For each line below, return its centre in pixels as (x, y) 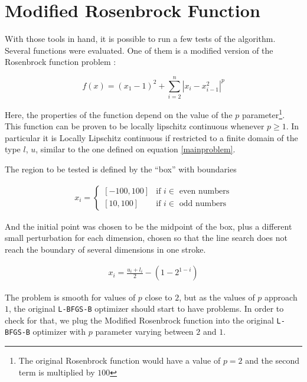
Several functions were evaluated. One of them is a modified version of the (139, 50)
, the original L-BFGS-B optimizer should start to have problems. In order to (146, 308)
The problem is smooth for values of (70, 297)
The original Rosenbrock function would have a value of (120, 360)
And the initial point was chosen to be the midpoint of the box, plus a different (148, 226)
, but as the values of (217, 297)
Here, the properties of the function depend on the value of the (119, 114)
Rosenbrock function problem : (61, 62)
